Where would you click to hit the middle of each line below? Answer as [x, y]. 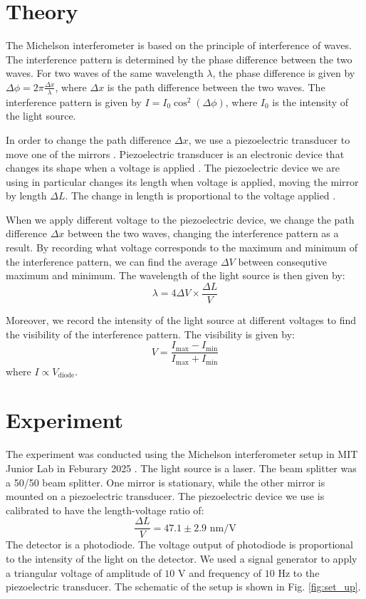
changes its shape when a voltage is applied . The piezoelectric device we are [173, 168]
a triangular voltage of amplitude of [84, 572]
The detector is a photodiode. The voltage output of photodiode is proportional [179, 545]
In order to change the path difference [89, 139]
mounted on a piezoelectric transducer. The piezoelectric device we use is [165, 496]
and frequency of [225, 572]
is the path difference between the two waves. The [216, 87]
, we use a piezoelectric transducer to [269, 139]
